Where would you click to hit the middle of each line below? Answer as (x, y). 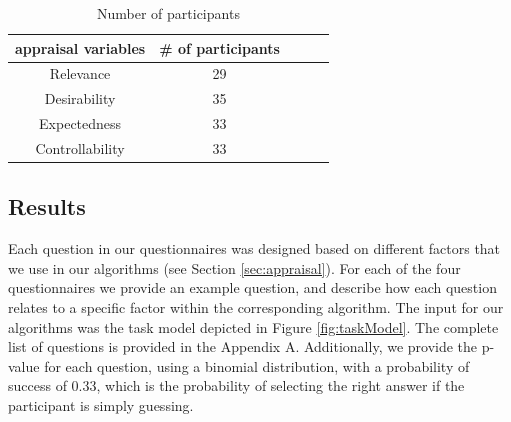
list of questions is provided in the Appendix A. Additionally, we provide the (243, 346)
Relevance (80, 73)
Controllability (80, 147)
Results (47, 206)
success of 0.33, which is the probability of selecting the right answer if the (236, 385)
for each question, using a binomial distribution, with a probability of (257, 365)
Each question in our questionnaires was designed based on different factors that (254, 248)
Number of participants (168, 13)
